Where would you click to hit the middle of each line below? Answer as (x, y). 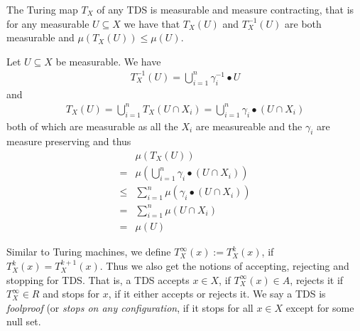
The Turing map (42, 9)
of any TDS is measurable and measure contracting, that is (225, 9)
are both (303, 23)
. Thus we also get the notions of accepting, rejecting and (224, 266)
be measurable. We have (108, 61)
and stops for (71, 294)
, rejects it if (317, 279)
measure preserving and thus (69, 141)
